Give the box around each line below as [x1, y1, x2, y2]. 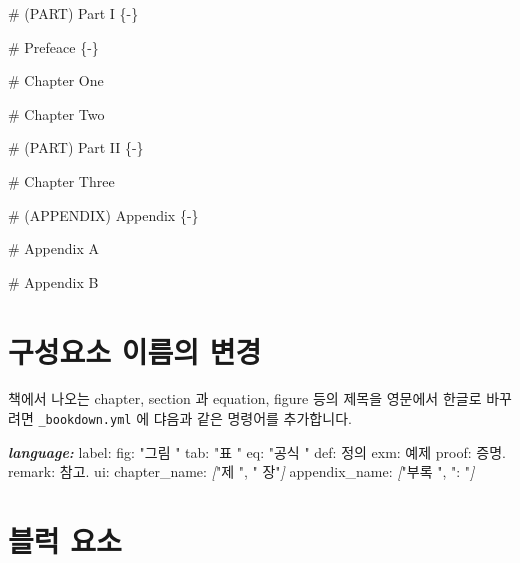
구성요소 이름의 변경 [8, 330, 262, 371]
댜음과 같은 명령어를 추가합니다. [153, 408, 352, 429]
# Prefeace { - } [8, 36, 99, 57]
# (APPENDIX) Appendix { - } [8, 204, 199, 225]
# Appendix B [8, 271, 99, 292]
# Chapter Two [8, 103, 105, 124]
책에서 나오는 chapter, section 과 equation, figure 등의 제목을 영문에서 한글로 [8, 388, 482, 409]
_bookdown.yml [38, 413, 132, 428]
